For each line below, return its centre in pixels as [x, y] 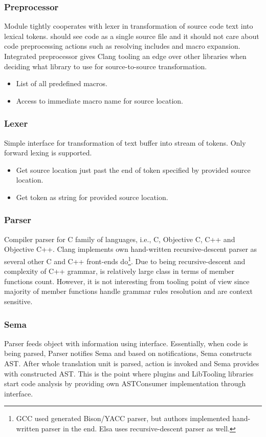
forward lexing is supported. [48, 153]
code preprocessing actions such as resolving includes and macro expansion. [122, 46]
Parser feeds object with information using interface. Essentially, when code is [126, 343]
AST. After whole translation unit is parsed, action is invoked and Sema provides [132, 363]
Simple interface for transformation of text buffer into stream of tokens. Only [125, 142]
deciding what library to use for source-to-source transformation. [106, 66]
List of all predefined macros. [62, 83]
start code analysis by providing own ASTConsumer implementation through [125, 383]
